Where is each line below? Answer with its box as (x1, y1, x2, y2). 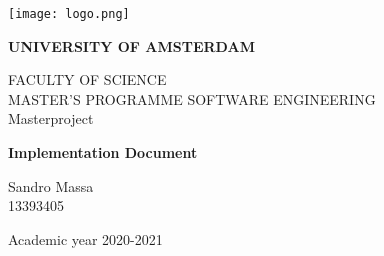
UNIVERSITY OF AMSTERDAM (8, 35, 255, 56)
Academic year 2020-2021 (8, 228, 163, 249)
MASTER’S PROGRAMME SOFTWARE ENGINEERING (8, 88, 376, 109)
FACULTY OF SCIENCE (8, 69, 167, 90)
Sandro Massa (8, 175, 94, 196)
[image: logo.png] (8, 7, 130, 21)
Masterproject (8, 108, 94, 129)
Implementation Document (8, 142, 198, 163)
